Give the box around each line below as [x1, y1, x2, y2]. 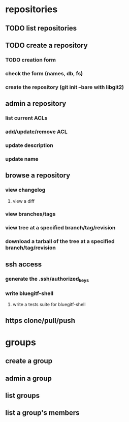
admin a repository [5, 99, 67, 108]
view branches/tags [5, 210, 56, 218]
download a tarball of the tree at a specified [5, 238, 115, 245]
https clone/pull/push [5, 316, 75, 325]
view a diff [12, 198, 35, 204]
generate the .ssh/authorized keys [5, 275, 89, 283]
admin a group [5, 374, 52, 382]
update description [5, 141, 53, 148]
